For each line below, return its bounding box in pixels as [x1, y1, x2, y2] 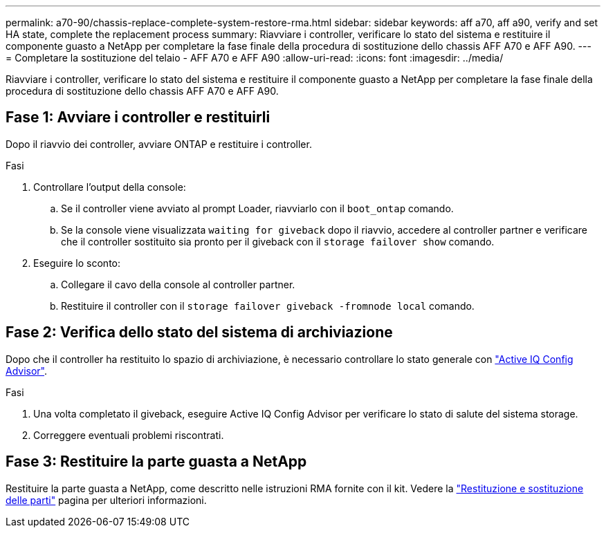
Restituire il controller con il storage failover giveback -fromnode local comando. [61, 299, 475, 312]
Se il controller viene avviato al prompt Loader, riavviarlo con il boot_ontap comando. [61, 202, 454, 214]
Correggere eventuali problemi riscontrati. [33, 429, 224, 441]
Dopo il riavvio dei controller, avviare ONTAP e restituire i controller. [6, 138, 312, 150]
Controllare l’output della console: [33, 180, 186, 193]
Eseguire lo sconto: [33, 256, 121, 269]
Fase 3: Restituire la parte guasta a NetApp [6, 453, 307, 471]
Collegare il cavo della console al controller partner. [61, 278, 295, 290]
